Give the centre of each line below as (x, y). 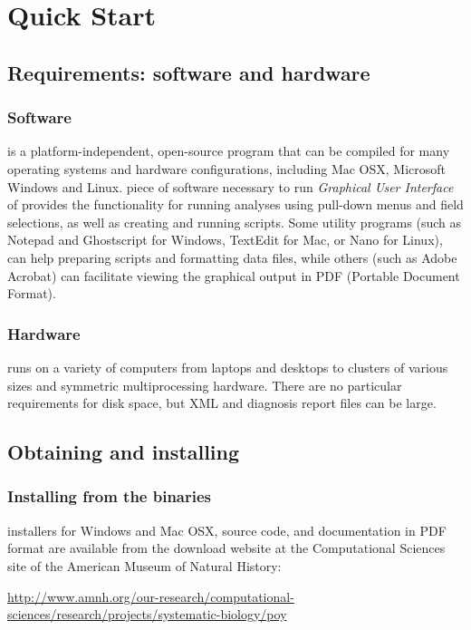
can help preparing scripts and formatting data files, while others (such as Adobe (232, 257)
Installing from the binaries (110, 496)
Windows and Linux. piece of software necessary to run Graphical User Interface (231, 186)
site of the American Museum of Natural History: (144, 565)
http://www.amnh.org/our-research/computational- (151, 596)
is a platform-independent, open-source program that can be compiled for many (229, 151)
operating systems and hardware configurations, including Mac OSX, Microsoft (227, 168)
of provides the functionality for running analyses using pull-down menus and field (235, 204)
